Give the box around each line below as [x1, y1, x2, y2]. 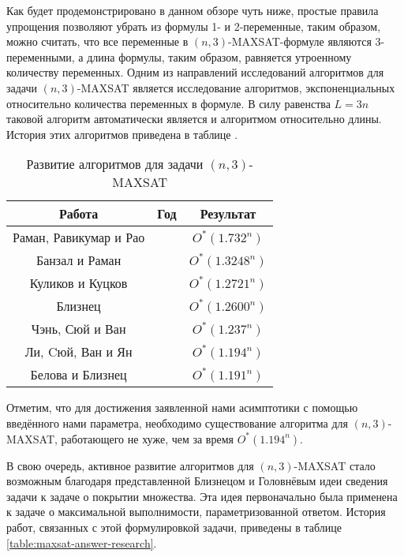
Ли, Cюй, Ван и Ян [24, 342, 133, 361]
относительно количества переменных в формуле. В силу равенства [6, 95, 331, 111]
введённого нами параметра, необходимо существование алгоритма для [6, 414, 349, 431]
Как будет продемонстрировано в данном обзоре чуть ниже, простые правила [6, 2, 379, 18]
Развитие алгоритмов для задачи [26, 155, 204, 174]
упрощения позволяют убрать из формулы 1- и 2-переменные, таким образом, [6, 17, 381, 34]
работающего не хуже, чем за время [61, 430, 234, 447]
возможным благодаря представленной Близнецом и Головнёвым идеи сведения [6, 473, 388, 489]
